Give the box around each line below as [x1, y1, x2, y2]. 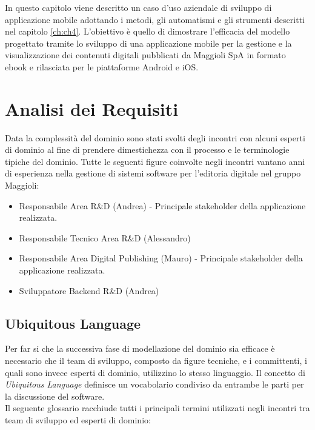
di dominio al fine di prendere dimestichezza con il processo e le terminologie [5, 143, 290, 156]
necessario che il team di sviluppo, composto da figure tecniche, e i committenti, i [5, 354, 307, 367]
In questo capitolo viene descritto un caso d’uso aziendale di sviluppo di [5, 1, 272, 13]
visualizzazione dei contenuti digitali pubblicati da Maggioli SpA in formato [5, 49, 286, 61]
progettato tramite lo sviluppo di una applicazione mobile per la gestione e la [5, 36, 292, 49]
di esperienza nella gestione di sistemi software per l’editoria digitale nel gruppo [5, 167, 301, 180]
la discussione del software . [5, 389, 105, 402]
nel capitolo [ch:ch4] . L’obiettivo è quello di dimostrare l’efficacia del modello [5, 25, 290, 38]
